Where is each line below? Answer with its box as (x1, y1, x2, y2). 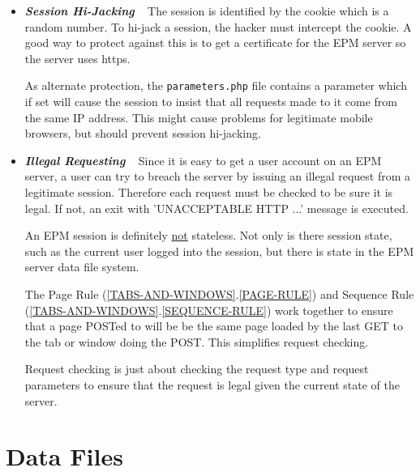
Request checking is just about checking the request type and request (24, 360, 369, 377)
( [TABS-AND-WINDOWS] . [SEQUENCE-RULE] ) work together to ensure (24, 301, 393, 318)
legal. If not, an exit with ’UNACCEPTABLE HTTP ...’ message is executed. (24, 199, 409, 216)
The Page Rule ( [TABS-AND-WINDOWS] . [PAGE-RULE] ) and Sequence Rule (24, 285, 414, 302)
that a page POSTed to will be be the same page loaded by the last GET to (24, 317, 403, 334)
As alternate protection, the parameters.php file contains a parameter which (24, 77, 407, 94)
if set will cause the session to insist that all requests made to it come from (24, 93, 397, 110)
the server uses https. (24, 49, 131, 66)
